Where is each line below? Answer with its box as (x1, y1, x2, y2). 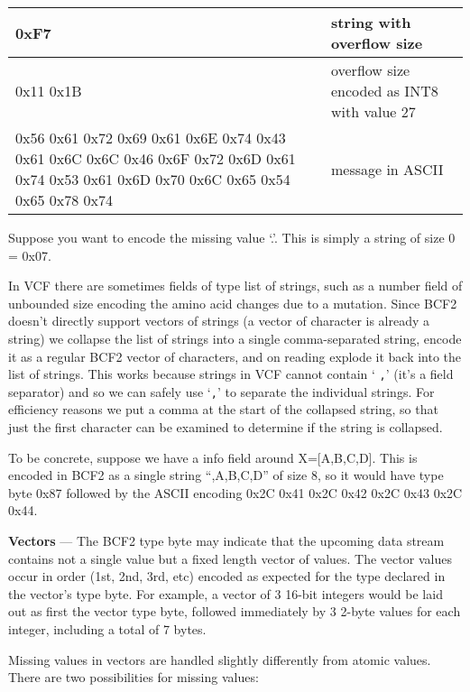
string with (330, 12, 411, 32)
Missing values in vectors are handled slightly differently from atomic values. (8, 650, 431, 669)
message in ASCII (330, 158, 444, 180)
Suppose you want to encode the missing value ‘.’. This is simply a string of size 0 (8, 228, 456, 246)
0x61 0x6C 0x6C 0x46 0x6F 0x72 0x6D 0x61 (15, 148, 296, 169)
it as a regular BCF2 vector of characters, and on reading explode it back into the (8, 346, 462, 365)
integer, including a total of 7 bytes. (8, 620, 207, 638)
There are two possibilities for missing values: (8, 668, 259, 687)
